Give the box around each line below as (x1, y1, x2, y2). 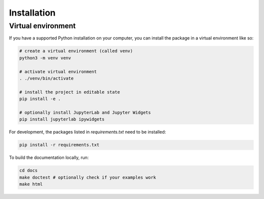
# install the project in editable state (19, 89, 120, 95)
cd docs (19, 168, 38, 173)
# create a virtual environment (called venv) (19, 48, 133, 54)
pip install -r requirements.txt (19, 142, 100, 148)
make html (19, 181, 43, 187)
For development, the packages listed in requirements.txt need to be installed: (9, 129, 166, 135)
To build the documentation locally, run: (9, 155, 89, 160)
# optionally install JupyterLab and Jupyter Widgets (19, 110, 151, 115)
